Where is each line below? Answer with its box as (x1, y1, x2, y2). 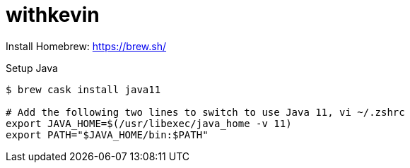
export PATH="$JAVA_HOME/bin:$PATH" (6, 128, 209, 140)
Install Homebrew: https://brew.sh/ (6, 40, 167, 52)
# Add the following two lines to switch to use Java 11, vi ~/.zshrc (6, 106, 405, 118)
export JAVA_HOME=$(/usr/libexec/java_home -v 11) (6, 117, 292, 129)
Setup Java (6, 61, 58, 74)
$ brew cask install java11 (6, 83, 161, 95)
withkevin (6, 3, 100, 27)
